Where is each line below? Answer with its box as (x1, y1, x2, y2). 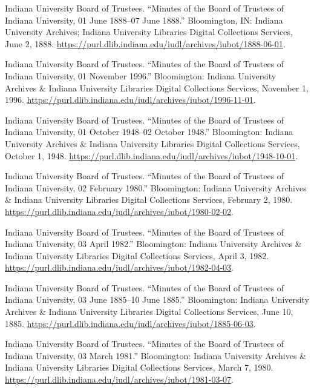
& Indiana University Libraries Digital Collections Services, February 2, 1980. (5, 193, 293, 206)
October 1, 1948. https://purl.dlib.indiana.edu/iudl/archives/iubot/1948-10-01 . (5, 149, 298, 162)
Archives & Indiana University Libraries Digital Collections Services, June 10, (5, 305, 293, 318)
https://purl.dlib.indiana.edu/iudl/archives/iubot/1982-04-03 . (5, 261, 234, 274)
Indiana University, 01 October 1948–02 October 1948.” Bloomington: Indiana (5, 125, 293, 138)
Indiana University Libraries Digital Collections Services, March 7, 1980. (5, 361, 273, 374)
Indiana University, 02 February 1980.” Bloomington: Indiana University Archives (5, 181, 307, 194)
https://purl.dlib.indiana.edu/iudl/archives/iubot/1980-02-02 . (5, 205, 234, 217)
